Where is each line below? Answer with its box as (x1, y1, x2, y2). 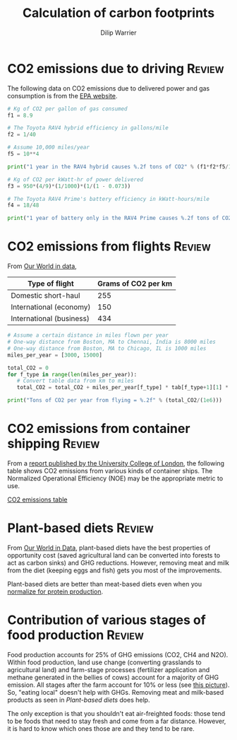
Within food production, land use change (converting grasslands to (7, 658, 202, 666)
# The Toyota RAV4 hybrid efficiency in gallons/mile (7, 125, 169, 132)
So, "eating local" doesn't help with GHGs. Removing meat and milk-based (7, 688, 224, 696)
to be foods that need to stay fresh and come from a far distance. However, (7, 717, 226, 725)
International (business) (11, 313, 90, 323)
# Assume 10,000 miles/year (7, 144, 90, 151)
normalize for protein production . (7, 587, 104, 596)
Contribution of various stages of (7, 612, 206, 628)
